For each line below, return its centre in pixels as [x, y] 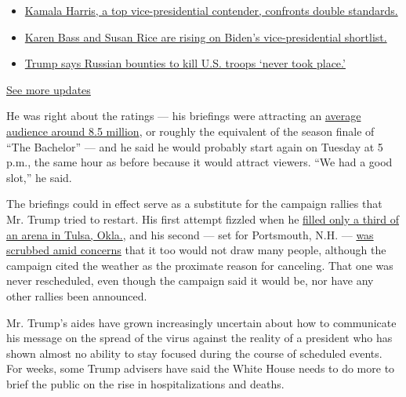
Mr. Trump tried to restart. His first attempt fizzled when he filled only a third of [203, 219]
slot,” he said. [39, 177]
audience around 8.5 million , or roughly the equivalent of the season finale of [190, 131]
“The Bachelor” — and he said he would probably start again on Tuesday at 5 [195, 146]
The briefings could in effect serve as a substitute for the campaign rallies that [194, 204]
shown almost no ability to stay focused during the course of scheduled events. [194, 353]
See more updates [49, 89]
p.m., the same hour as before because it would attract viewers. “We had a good [199, 162]
